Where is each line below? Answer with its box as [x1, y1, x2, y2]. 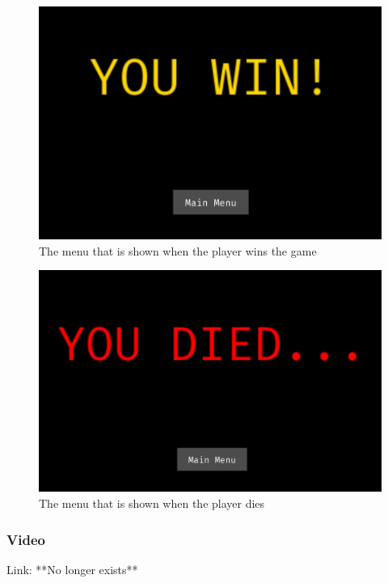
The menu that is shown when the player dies [39, 495, 265, 512]
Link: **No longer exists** [6, 560, 138, 577]
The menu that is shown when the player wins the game [39, 242, 317, 259]
